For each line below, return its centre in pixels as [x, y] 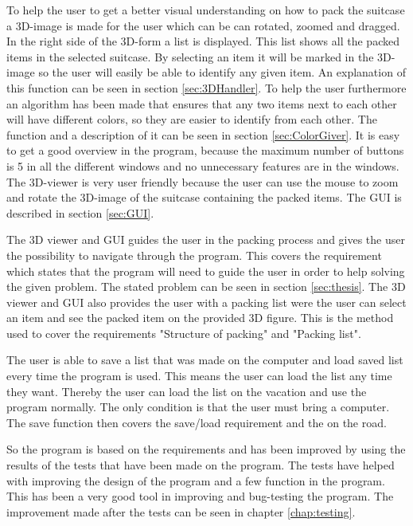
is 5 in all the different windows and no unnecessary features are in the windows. [203, 165]
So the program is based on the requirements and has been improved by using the [206, 449]
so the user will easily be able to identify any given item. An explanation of [222, 72]
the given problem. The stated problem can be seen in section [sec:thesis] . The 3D [206, 287]
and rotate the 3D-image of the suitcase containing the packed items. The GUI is [204, 197]
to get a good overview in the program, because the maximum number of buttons [205, 150]
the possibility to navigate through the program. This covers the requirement [194, 255]
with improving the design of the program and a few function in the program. [196, 480]
